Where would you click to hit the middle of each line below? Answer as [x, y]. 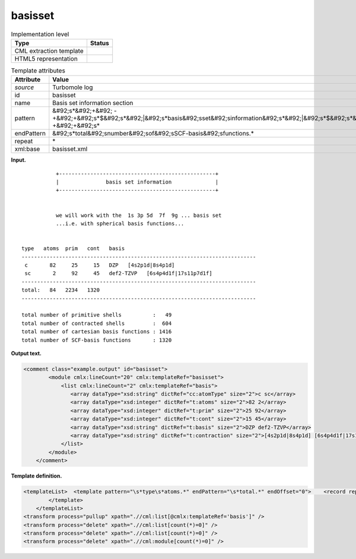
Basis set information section [93, 103]
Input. [18, 160]
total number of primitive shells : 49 [97, 315]
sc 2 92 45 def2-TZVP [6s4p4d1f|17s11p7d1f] [119, 274]
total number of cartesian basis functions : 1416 [97, 332]
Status [99, 43]
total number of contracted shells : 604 [97, 323]
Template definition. [36, 476]
